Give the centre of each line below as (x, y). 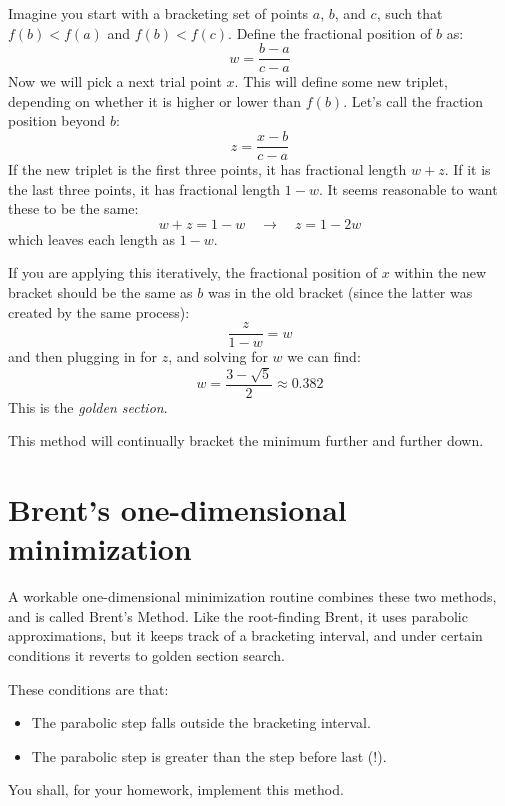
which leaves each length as (91, 238)
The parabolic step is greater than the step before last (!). (209, 755)
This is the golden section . (88, 406)
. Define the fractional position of (330, 32)
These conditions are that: (88, 688)
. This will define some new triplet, (341, 81)
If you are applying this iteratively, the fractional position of (192, 272)
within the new (440, 272)
